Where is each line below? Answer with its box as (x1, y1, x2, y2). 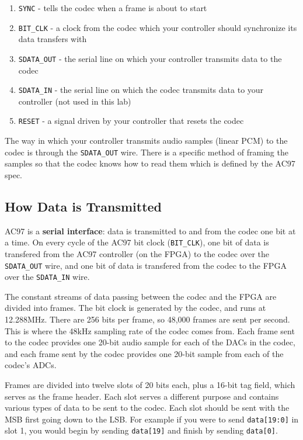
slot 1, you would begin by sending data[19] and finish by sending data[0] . (5, 424, 278, 436)
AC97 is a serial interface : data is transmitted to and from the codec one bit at (5, 224, 296, 237)
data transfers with (18, 33, 87, 45)
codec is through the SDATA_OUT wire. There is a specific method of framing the (5, 145, 288, 158)
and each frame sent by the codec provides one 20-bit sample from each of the (5, 347, 284, 359)
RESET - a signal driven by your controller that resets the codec (18, 115, 244, 127)
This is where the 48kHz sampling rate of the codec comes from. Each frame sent (5, 324, 295, 337)
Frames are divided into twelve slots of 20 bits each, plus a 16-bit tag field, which (5, 379, 295, 391)
